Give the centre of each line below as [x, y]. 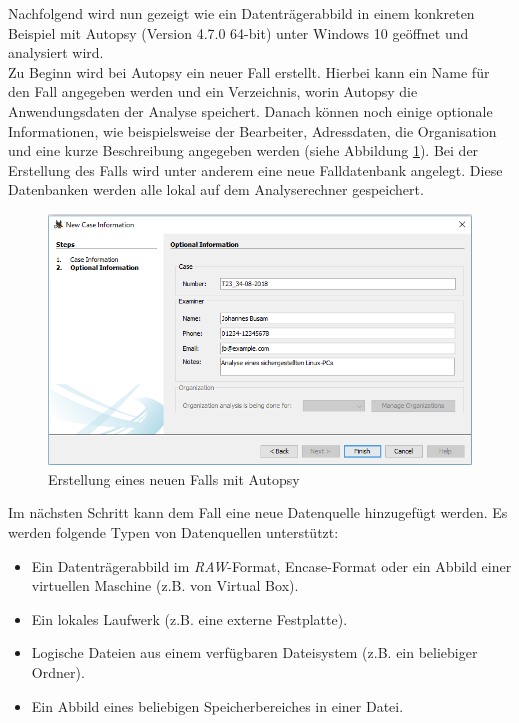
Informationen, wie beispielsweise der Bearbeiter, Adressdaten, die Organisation [252, 130]
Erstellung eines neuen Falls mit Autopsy [174, 478]
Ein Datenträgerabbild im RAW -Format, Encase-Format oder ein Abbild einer [271, 565]
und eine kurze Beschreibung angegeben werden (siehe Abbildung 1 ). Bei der [243, 150]
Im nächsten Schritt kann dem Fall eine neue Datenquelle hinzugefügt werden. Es [258, 512]
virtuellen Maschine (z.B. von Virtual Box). [165, 585]
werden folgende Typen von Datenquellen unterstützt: [173, 531]
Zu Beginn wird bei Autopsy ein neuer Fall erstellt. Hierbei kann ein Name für [249, 71]
